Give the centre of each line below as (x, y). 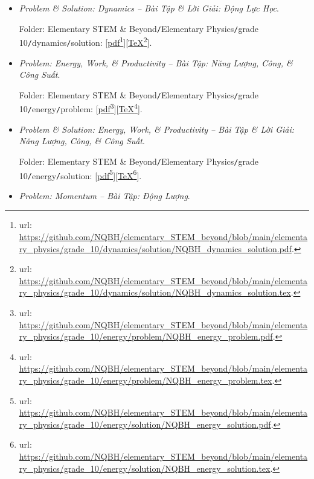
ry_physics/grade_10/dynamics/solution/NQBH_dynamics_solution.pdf (155, 248)
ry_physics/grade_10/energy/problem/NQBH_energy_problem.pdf (146, 336)
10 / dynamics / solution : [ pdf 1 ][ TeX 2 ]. (85, 41)
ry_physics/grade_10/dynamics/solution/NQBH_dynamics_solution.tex (155, 292)
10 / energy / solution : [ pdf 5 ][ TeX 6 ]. (80, 174)
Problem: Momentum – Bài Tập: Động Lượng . (104, 195)
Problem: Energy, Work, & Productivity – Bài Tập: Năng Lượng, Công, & (156, 62)
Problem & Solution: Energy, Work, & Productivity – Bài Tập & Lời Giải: (157, 129)
